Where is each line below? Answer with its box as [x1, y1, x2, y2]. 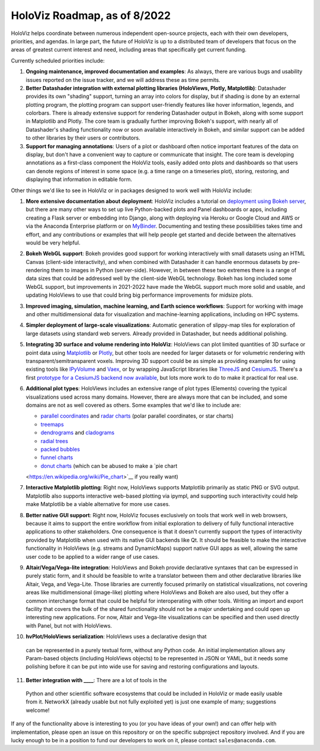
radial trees [40, 437, 68, 444]
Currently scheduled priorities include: [11, 57, 105, 64]
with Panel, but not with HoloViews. [25, 622, 113, 629]
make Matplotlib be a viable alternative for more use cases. [25, 501, 170, 508]
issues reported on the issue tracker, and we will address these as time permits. [25, 76, 220, 83]
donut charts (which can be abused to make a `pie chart [40, 462, 178, 469]
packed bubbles [40, 445, 80, 453]
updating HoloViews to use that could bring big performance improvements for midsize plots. [25, 291, 253, 299]
